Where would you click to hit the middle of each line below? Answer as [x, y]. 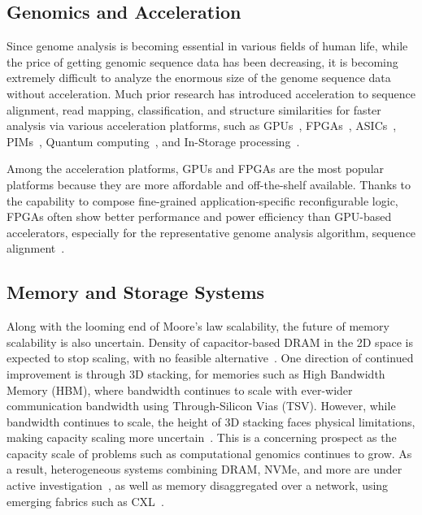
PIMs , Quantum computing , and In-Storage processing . [153, 141]
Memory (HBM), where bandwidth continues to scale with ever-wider [180, 389]
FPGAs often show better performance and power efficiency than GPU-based [199, 216]
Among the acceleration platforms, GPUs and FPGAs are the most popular [196, 169]
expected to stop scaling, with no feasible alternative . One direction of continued [210, 358]
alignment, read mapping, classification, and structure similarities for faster [194, 109]
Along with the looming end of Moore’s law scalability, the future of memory [198, 326]
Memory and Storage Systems [136, 292]
